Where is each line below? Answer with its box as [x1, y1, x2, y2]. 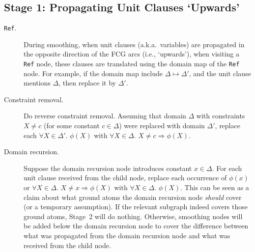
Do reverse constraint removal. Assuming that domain [24, 111, 186, 121]
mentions [24, 78, 51, 88]
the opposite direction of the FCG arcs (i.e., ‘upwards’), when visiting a [24, 49, 240, 59]
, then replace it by [58, 78, 116, 88]
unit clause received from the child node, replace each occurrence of [24, 172, 227, 183]
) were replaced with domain [119, 120, 205, 131]
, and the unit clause [189, 68, 251, 78]
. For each [212, 163, 242, 173]
